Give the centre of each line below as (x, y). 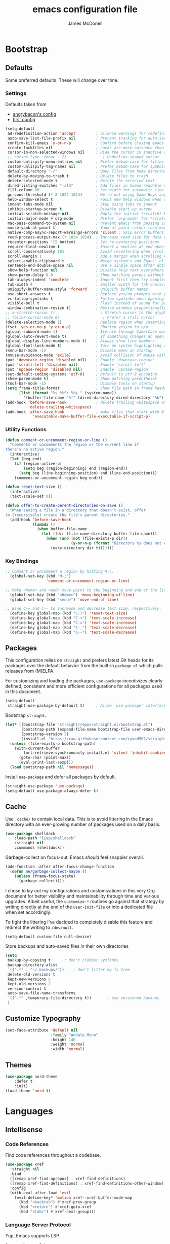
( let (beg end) (26, 459)
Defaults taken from (26, 105)
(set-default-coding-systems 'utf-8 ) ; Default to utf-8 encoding (81, 374)
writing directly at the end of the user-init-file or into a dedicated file (79, 907)
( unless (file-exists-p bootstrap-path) (53, 744)
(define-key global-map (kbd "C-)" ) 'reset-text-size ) (69, 613)
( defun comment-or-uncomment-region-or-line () (56, 440)
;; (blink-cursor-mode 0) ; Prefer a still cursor (80, 318)
